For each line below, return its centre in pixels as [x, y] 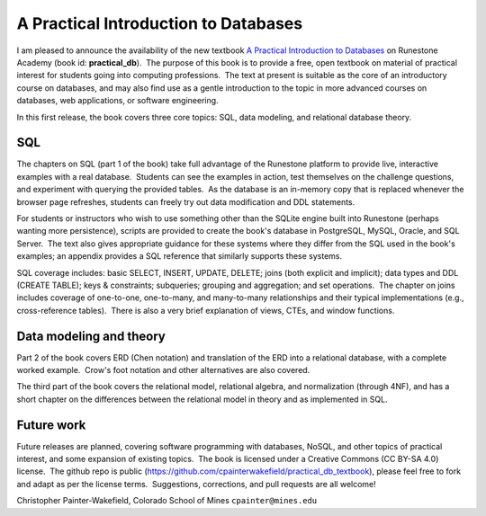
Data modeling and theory [91, 336]
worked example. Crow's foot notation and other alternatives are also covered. [163, 370]
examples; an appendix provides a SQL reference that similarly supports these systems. [180, 256]
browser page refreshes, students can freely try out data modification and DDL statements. [186, 201]
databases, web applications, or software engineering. [118, 101]
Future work [51, 425]
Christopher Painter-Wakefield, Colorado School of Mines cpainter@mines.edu [167, 501]
